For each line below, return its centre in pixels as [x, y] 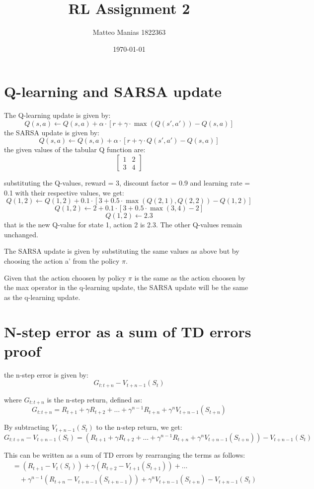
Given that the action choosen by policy [65, 277]
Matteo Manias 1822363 [129, 32]
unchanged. [21, 234]
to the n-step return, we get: [139, 427]
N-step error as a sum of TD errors [128, 331]
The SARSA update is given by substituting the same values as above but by [122, 251]
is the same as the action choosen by [190, 277]
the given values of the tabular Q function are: [75, 149]
